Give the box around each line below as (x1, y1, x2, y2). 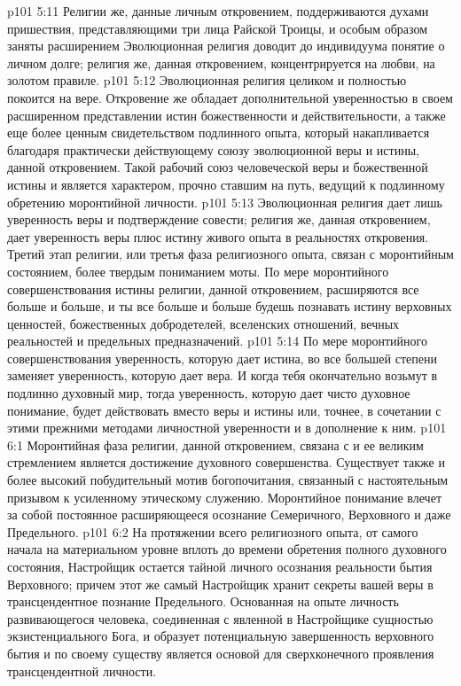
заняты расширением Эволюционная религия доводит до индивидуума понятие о (7, 36, 445, 55)
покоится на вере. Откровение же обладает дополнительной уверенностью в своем (7, 88, 453, 106)
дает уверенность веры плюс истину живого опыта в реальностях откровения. (7, 227, 429, 246)
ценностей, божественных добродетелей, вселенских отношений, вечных (7, 314, 400, 332)
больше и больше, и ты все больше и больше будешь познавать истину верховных (7, 297, 452, 316)
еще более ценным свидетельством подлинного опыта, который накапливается (7, 123, 430, 142)
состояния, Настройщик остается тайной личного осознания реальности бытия (7, 557, 433, 575)
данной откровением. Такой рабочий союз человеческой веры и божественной (7, 158, 428, 176)
